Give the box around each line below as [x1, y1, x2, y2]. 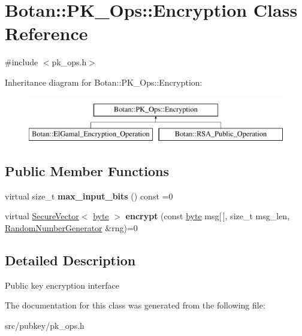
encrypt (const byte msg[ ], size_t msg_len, [125, 210, 290, 222]
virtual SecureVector [5, 210, 79, 222]
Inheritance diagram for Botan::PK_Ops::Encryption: [5, 75, 203, 88]
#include [5, 56, 38, 68]
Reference [5, 21, 88, 46]
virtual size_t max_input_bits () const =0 [5, 189, 173, 202]
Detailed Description [5, 251, 136, 270]
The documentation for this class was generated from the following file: [5, 299, 265, 311]
